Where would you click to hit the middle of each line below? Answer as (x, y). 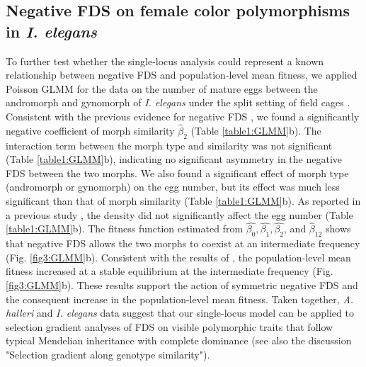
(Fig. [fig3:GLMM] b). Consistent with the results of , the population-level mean (178, 257)
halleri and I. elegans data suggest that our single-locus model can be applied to (180, 313)
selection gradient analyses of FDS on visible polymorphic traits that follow (170, 326)
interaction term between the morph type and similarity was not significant (169, 145)
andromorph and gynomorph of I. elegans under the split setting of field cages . (178, 102)
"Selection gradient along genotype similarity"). (108, 354)
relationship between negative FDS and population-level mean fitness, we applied (182, 75)
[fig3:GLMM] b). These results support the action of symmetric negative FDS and (182, 284)
